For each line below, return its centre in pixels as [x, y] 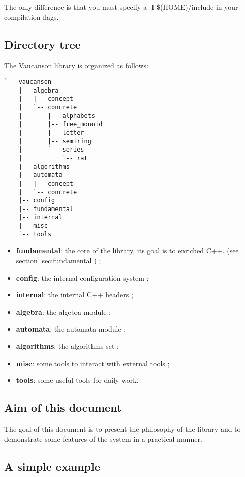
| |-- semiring [55, 141]
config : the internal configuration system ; [82, 277]
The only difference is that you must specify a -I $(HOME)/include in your [121, 7]
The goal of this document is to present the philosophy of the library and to [122, 429]
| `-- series [51, 150]
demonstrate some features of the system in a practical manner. [103, 439]
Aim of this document [63, 408]
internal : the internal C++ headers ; [74, 295]
